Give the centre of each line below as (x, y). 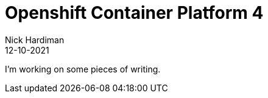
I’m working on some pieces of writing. (83, 69)
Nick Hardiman (35, 40)
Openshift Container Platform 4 (134, 13)
